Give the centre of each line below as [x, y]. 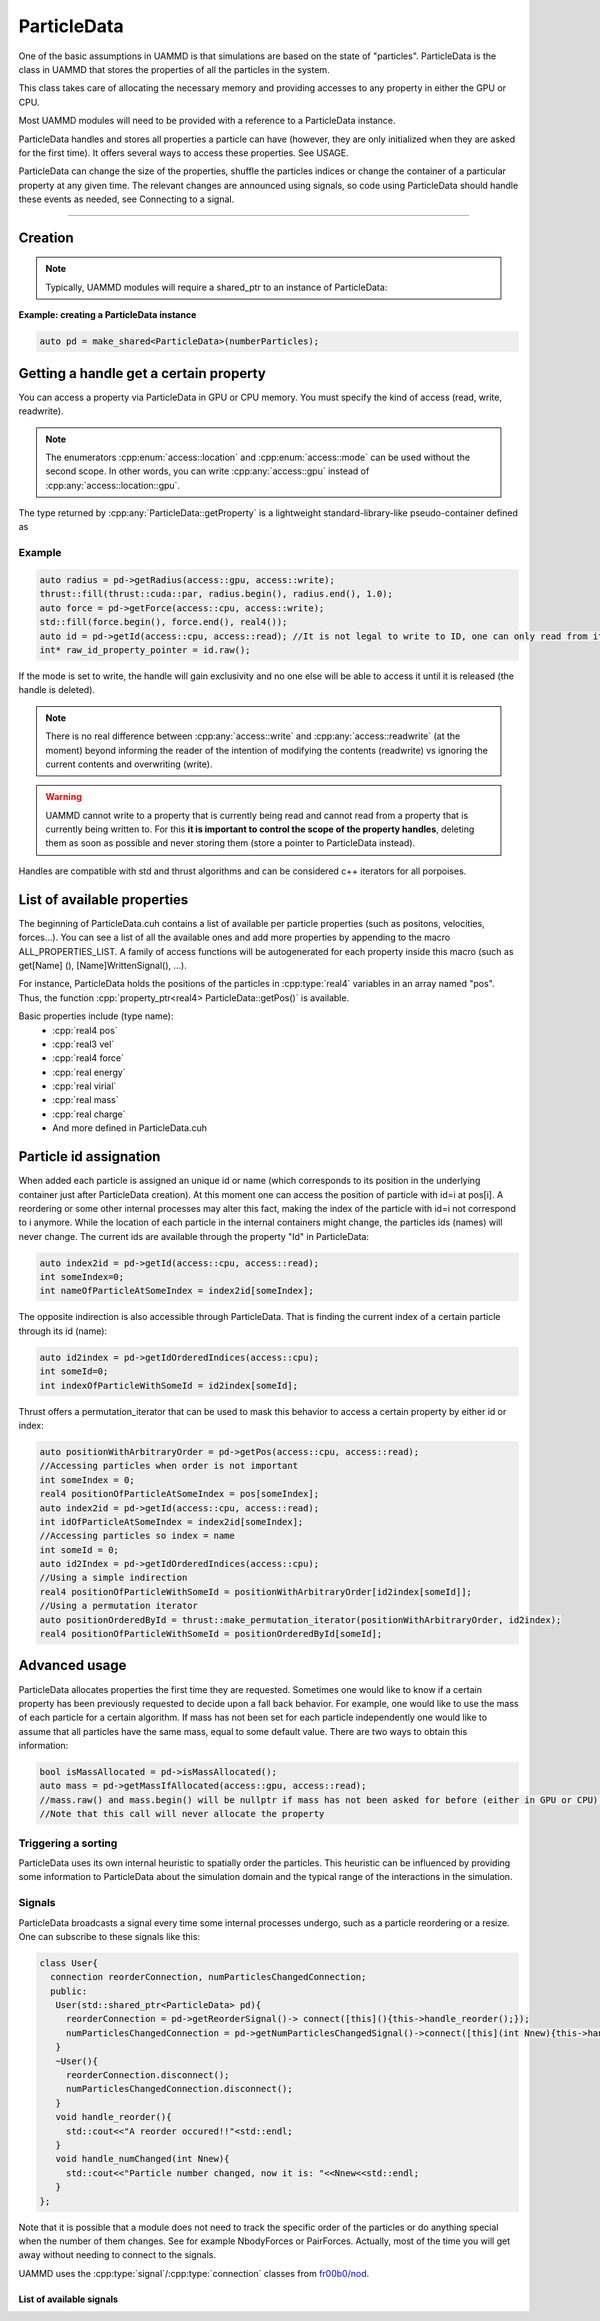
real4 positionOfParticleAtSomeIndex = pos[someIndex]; [179, 1494]
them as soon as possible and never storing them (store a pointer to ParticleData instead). [230, 843]
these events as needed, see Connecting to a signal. [126, 199]
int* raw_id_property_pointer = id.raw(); [145, 649]
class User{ [69, 1963]
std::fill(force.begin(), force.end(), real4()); [163, 622]
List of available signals [68, 2299]
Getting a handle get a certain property [142, 373]
